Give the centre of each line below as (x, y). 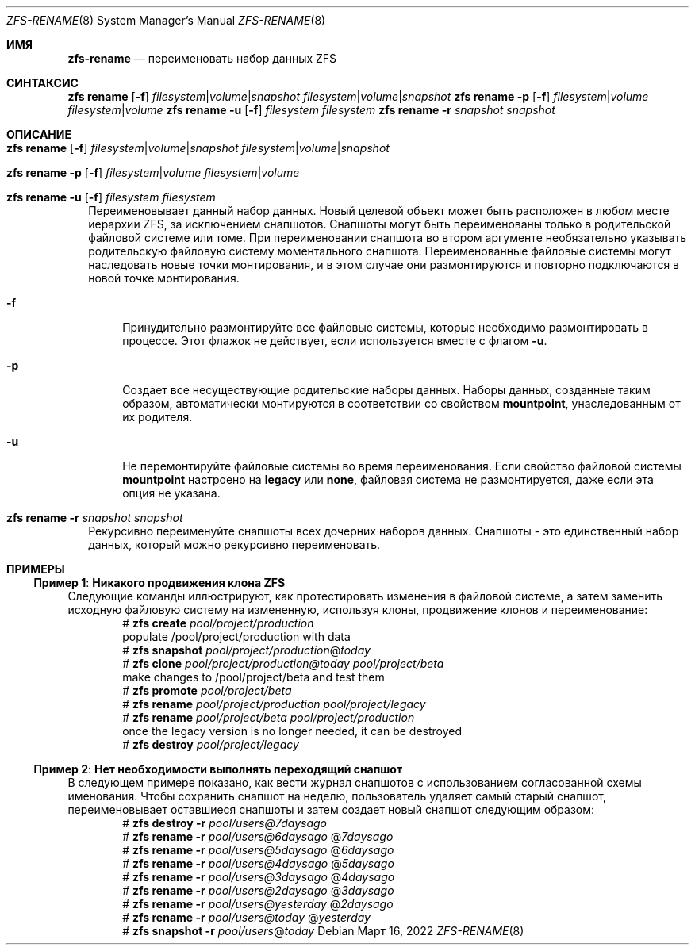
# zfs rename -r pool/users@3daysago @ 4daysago (259, 877)
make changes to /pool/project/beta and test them (253, 677)
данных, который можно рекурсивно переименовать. (234, 545)
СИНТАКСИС (42, 83)
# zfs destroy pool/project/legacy (211, 744)
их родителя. (157, 417)
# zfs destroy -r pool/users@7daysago (225, 823)
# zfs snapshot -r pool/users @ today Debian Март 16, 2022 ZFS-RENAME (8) (323, 931)
